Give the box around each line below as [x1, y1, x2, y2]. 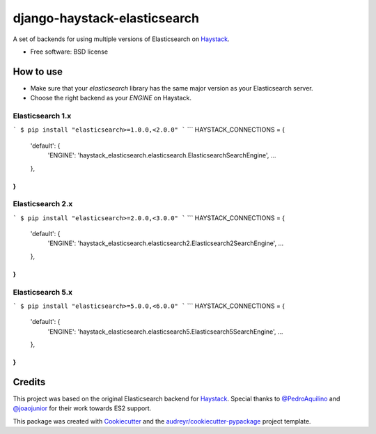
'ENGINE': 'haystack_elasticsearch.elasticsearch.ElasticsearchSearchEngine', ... [47, 151, 276, 160]
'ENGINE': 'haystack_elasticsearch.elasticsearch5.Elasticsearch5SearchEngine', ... [47, 327, 283, 336]
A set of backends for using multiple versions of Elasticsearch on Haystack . [13, 35, 230, 43]
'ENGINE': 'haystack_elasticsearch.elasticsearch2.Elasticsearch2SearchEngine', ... [47, 239, 284, 247]
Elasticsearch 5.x [13, 287, 73, 297]
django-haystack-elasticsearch [13, 10, 200, 26]
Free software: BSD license [30, 47, 108, 56]
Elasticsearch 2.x [13, 199, 73, 209]
